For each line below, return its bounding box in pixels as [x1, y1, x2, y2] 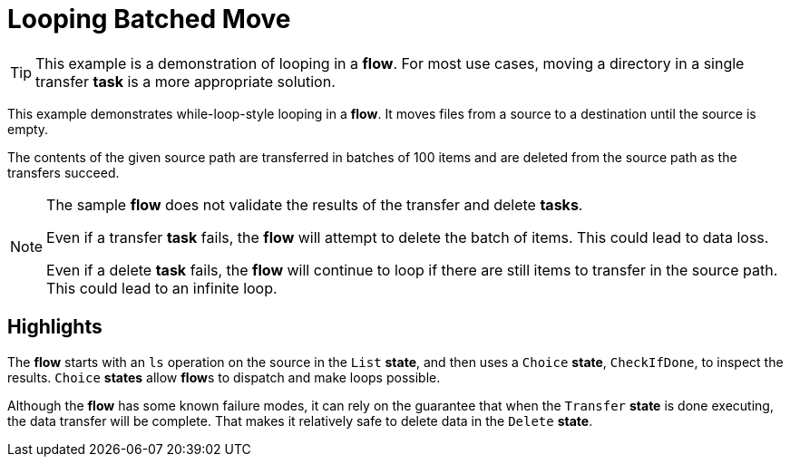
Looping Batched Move [7, 4, 291, 34]
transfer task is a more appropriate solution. [35, 72, 336, 91]
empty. [7, 121, 49, 137]
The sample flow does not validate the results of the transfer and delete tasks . [46, 195, 583, 214]
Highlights [7, 315, 102, 339]
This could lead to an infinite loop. [46, 278, 278, 297]
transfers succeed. [7, 164, 120, 180]
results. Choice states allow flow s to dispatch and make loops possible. [7, 369, 441, 385]
